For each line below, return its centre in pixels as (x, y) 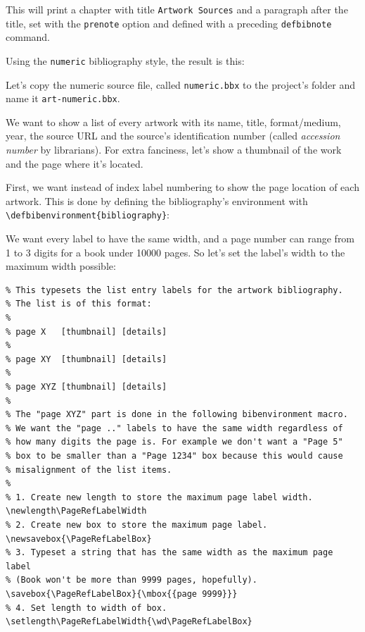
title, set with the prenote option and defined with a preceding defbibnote (169, 23)
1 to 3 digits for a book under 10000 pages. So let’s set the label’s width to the (175, 252)
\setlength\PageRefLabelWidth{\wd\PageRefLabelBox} (129, 622)
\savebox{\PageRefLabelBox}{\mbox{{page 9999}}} (122, 594)
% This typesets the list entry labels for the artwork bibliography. (174, 290)
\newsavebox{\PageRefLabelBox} (79, 539)
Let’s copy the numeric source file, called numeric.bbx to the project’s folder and (180, 84)
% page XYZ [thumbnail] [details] (87, 387)
